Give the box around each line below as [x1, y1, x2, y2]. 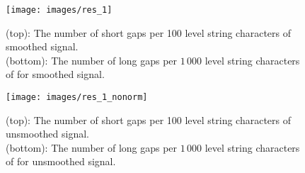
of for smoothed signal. [6, 67, 105, 82]
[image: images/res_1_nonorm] [6, 92, 148, 103]
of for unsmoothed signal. [6, 154, 116, 169]
